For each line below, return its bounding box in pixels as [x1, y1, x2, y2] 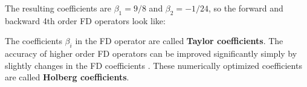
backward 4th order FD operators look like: [5, 14, 166, 27]
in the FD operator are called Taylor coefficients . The [75, 34, 283, 47]
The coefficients [5, 34, 62, 47]
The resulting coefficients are [5, 2, 111, 14]
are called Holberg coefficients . [5, 71, 129, 83]
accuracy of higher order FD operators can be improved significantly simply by [5, 47, 297, 60]
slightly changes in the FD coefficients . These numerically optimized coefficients [5, 59, 302, 71]
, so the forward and [208, 2, 283, 14]
